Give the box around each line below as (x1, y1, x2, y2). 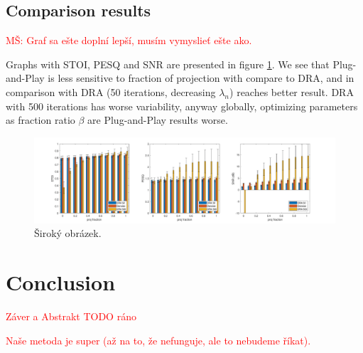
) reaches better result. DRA (229, 84, 354, 99)
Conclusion (6, 268, 116, 297)
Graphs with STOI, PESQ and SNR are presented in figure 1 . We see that (6, 56, 330, 71)
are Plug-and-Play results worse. (87, 112, 228, 127)
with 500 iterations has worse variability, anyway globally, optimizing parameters (6, 98, 358, 113)
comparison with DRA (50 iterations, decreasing (6, 84, 216, 99)
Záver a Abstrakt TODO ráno (6, 308, 136, 323)
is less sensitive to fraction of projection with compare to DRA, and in (48, 70, 354, 85)
